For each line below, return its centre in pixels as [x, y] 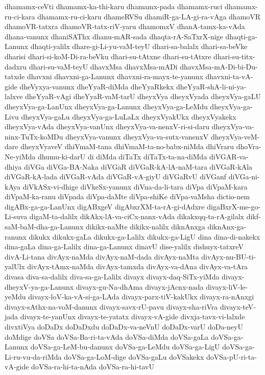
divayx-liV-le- [227, 286]
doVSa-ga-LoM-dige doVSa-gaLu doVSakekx [134, 356]
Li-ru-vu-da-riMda [33, 356]
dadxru [16, 66]
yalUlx [15, 266]
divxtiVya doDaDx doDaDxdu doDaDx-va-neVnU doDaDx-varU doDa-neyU [124, 326]
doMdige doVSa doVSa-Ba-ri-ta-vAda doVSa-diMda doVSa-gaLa [107, 336]
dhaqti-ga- [242, 36]
